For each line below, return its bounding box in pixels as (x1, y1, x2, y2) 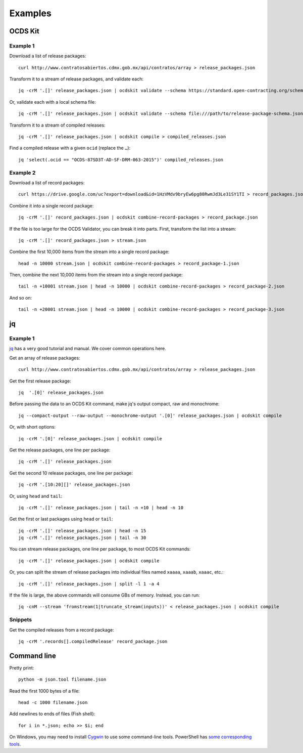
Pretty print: (9, 664, 34, 671)
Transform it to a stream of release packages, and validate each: (9, 76, 144, 82)
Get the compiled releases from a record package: (9, 626, 115, 633)
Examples (9, 8, 52, 19)
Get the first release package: (9, 378, 71, 384)
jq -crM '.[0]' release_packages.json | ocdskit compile (18, 436, 163, 441)
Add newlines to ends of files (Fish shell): (9, 711, 95, 717)
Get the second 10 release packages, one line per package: (9, 470, 133, 476)
